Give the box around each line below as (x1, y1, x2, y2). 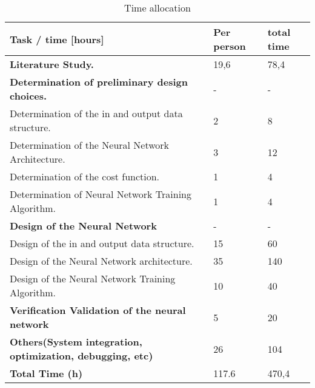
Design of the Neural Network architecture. (10, 254, 193, 268)
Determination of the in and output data (10, 106, 183, 120)
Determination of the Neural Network (10, 138, 170, 152)
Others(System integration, (10, 335, 142, 349)
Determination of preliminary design (10, 75, 188, 89)
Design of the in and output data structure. (10, 236, 194, 250)
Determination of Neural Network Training (10, 187, 191, 201)
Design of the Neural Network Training (10, 271, 176, 285)
